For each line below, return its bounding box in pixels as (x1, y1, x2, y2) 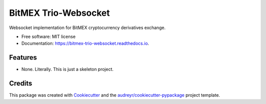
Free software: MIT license (21, 34, 76, 39)
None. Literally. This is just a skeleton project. (21, 67, 114, 72)
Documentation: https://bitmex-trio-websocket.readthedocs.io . (21, 40, 149, 46)
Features (9, 53, 37, 62)
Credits (9, 79, 33, 88)
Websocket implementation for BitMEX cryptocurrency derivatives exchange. (9, 25, 166, 31)
